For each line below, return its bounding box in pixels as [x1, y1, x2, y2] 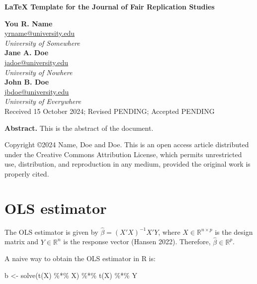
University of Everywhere [4, 96, 81, 106]
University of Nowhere [4, 67, 73, 77]
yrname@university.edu [4, 28, 75, 38]
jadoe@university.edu [4, 57, 69, 67]
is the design [215, 226, 253, 237]
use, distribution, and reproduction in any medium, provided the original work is [4, 159, 251, 169]
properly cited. [4, 168, 49, 179]
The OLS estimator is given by [4, 226, 98, 237]
